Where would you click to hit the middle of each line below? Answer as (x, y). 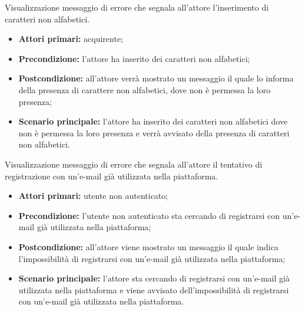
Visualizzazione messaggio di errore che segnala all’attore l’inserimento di (137, 7)
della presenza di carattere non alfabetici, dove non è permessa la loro (145, 89)
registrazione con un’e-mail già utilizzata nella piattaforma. (112, 176)
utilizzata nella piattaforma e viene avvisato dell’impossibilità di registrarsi (154, 289)
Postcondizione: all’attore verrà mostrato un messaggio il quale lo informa (156, 78)
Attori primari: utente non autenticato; (93, 196)
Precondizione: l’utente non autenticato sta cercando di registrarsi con (149, 215)
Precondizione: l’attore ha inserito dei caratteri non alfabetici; (134, 58)
